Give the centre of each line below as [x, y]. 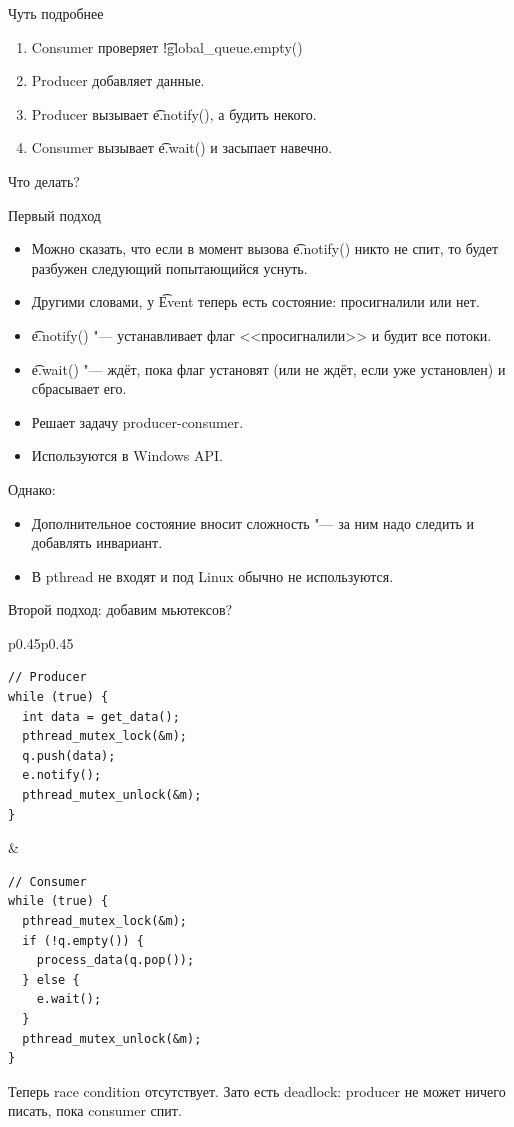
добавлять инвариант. [97, 542]
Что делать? [44, 180]
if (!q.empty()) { [83, 940]
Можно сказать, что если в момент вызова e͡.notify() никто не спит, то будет [265, 248]
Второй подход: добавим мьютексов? [120, 609]
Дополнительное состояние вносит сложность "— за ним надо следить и [253, 522]
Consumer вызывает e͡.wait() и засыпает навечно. [182, 147]
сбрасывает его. [79, 388]
